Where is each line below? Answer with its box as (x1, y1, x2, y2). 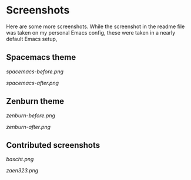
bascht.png (6, 156, 34, 163)
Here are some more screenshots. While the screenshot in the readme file (6, 23, 185, 30)
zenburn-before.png (6, 112, 56, 119)
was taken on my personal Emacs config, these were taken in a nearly (6, 29, 176, 36)
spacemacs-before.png (6, 68, 63, 75)
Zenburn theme (6, 96, 65, 106)
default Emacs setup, (6, 35, 58, 42)
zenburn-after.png (6, 123, 51, 130)
